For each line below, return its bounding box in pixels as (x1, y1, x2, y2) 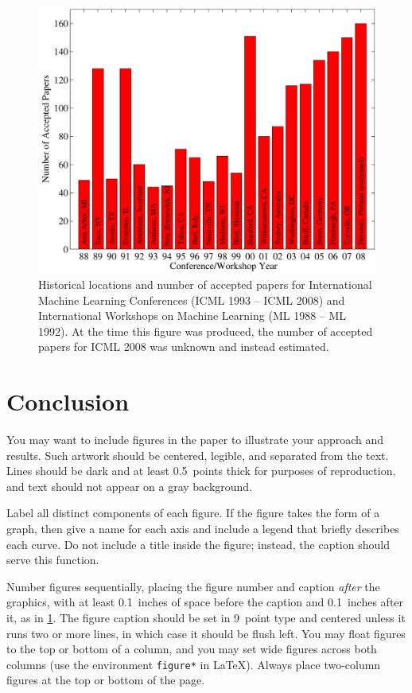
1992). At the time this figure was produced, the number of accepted (38, 322, 373, 339)
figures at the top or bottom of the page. (6, 672, 205, 688)
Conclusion (6, 385, 130, 418)
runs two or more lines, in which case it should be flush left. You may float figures (6, 625, 406, 641)
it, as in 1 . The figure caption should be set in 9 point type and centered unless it (6, 609, 406, 626)
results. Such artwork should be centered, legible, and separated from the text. (6, 446, 389, 463)
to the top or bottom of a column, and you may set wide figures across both (6, 640, 377, 657)
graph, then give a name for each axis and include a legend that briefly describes (6, 520, 399, 537)
